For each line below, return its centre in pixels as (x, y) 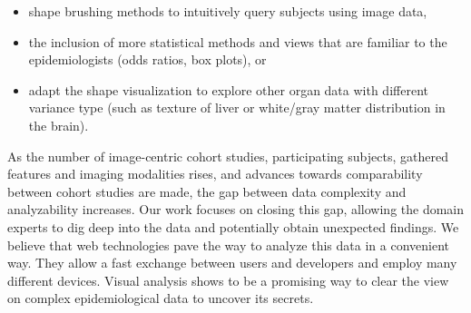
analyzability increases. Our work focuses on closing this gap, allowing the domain (236, 209)
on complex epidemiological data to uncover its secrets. (161, 298)
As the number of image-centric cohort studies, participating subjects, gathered (228, 156)
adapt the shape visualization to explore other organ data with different (228, 89)
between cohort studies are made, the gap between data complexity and (207, 191)
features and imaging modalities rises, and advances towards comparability (215, 174)
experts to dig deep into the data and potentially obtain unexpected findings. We (233, 226)
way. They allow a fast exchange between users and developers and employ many (232, 263)
